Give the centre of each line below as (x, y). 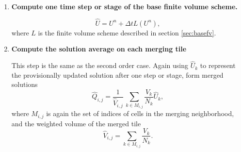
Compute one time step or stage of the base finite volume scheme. (124, 6)
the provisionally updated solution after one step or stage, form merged (117, 75)
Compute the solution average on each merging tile (99, 49)
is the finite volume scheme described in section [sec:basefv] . (127, 32)
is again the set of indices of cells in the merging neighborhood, (140, 113)
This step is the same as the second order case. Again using (100, 65)
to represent (218, 65)
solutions (24, 84)
